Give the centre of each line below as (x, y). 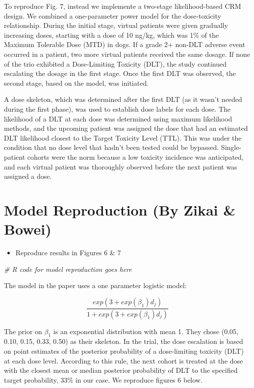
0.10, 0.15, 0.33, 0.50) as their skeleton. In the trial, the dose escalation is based (124, 341)
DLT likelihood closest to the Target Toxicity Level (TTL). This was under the (123, 137)
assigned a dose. (28, 176)
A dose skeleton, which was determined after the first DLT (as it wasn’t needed (123, 99)
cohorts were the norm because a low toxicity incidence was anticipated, (135, 157)
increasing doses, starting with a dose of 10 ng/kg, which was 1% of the (112, 35)
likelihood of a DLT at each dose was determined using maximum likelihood (118, 118)
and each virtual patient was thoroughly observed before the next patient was (121, 166)
